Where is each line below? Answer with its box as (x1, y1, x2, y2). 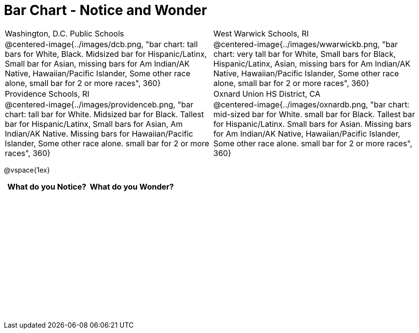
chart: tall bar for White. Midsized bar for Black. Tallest (5, 109, 204, 119)
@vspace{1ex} (4, 165, 50, 174)
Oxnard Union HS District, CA (213, 88, 320, 99)
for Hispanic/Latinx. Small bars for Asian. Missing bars (213, 119, 412, 129)
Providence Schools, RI (5, 88, 89, 99)
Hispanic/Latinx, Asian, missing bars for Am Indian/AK (213, 58, 411, 69)
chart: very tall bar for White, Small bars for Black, (213, 49, 396, 59)
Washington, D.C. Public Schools (5, 28, 124, 38)
